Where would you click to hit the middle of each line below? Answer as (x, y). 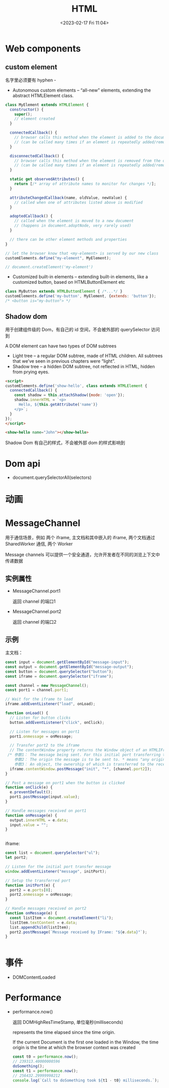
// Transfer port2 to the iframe (45, 746)
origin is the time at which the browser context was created (74, 1048)
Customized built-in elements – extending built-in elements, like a (80, 277)
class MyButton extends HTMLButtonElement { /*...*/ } (64, 291)
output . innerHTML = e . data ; (39, 820)
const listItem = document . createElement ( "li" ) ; (62, 918)
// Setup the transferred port (38, 881)
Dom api (23, 464)
